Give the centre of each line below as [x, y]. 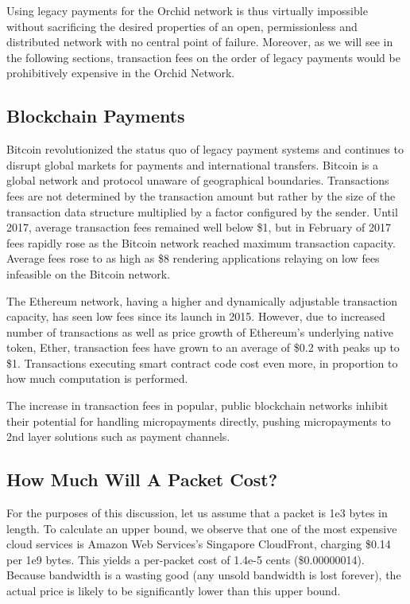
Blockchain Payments [96, 116]
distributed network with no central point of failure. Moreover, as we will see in [200, 42]
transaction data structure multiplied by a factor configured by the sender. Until [202, 211]
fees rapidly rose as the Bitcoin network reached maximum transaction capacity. [201, 242]
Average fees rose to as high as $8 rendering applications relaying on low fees [193, 258]
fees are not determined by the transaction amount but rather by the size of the [201, 195]
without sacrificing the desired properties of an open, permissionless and [182, 26]
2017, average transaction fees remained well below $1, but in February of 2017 [199, 227]
